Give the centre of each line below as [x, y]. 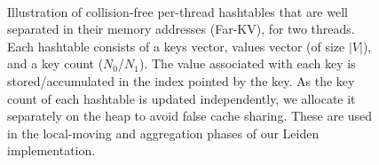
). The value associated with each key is [247, 63]
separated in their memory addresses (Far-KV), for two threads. [181, 29]
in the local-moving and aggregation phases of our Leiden [163, 133]
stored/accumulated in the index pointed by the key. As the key [181, 80]
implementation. [51, 150]
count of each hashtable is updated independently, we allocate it [182, 98]
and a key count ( [55, 63]
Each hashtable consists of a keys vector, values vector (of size [176, 46]
